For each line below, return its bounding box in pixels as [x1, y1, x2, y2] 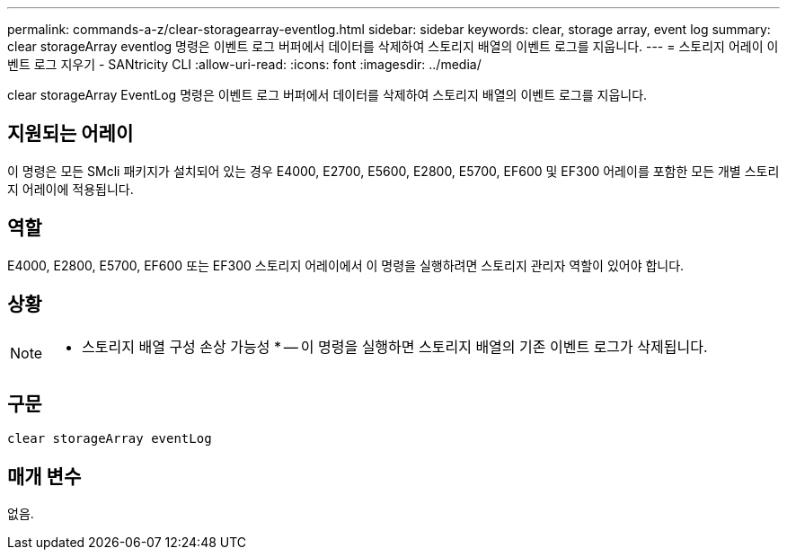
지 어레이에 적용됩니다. [7, 181, 134, 197]
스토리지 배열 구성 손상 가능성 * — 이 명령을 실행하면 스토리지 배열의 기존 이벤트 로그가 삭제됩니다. [82, 337, 708, 356]
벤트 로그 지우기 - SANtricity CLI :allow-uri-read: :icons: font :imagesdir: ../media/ [7, 57, 482, 72]
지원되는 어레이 [7, 122, 134, 146]
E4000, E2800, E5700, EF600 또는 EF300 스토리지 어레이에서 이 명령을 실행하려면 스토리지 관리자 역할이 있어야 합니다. [7, 257, 685, 273]
